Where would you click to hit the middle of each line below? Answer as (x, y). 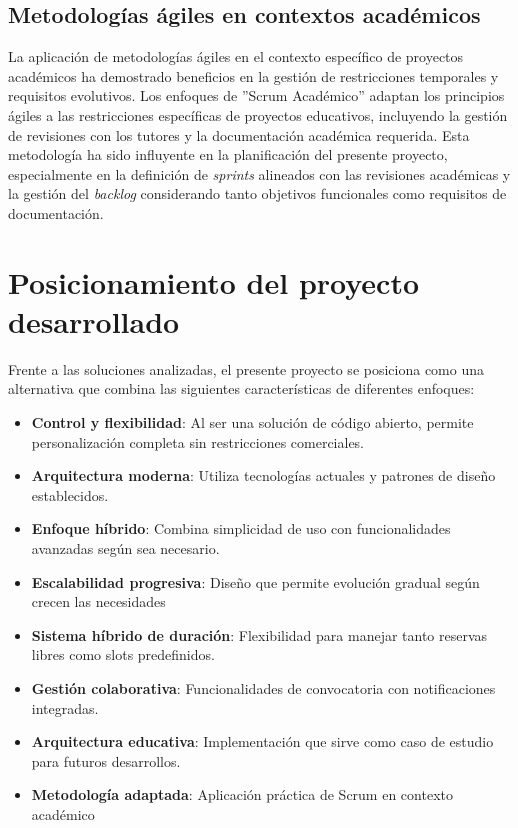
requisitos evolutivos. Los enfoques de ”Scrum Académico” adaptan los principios (256, 95)
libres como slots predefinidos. (123, 654)
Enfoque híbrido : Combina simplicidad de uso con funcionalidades (241, 528)
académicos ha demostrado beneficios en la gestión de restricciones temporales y (253, 75)
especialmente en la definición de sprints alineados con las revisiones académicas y (259, 173)
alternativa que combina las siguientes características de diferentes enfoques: (241, 388)
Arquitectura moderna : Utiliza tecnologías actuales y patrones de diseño (263, 475)
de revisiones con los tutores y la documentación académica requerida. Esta (239, 134)
